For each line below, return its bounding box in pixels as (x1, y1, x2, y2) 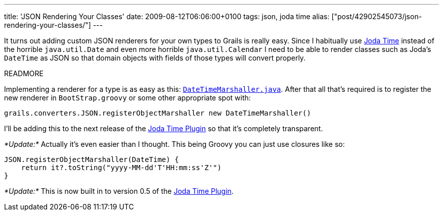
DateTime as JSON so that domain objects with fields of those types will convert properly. (4, 53, 306, 62)
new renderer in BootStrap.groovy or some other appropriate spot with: (4, 93, 251, 102)
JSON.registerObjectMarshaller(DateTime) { (4, 155, 179, 164)
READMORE (4, 69, 43, 78)
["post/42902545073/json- (331, 12, 422, 21)
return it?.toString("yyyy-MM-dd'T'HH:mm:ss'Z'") (21, 164, 221, 172)
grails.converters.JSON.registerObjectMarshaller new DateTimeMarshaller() (4, 109, 311, 117)
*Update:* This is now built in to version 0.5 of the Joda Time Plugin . (4, 187, 234, 195)
